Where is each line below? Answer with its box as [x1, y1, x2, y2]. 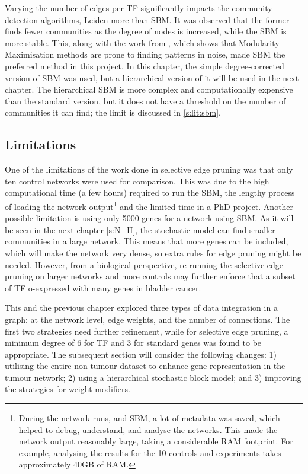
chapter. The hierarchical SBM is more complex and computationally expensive [5, 83, 293, 96]
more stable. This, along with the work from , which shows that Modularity [5, 36, 280, 49]
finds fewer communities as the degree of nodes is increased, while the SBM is [5, 25, 287, 37]
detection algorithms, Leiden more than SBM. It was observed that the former [5, 13, 290, 26]
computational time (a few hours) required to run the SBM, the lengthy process [5, 186, 295, 199]
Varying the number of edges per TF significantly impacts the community [5, 2, 272, 14]
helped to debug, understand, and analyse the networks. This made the [18, 423, 278, 435]
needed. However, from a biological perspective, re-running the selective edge [5, 258, 284, 271]
